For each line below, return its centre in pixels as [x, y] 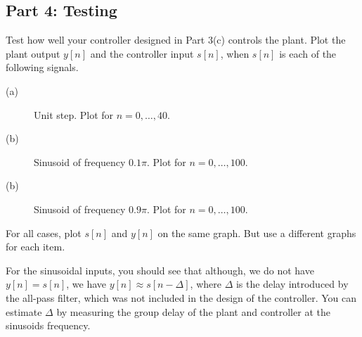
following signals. [42, 67]
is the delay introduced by [292, 284]
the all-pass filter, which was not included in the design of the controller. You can [181, 297]
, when [235, 53]
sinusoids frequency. [48, 325]
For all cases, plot [44, 233]
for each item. [35, 247]
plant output [33, 53]
